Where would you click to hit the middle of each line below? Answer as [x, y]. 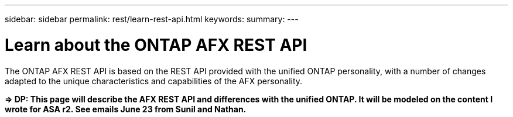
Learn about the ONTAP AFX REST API [156, 45]
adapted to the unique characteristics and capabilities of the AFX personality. [154, 81]
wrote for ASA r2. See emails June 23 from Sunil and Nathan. [126, 109]
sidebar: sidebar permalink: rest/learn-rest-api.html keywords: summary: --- [152, 19]
